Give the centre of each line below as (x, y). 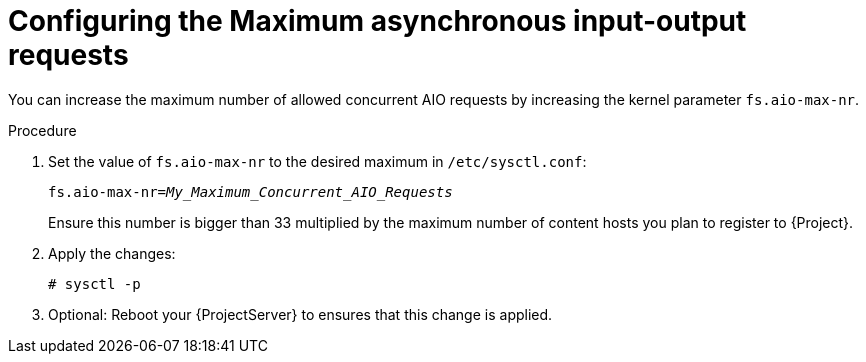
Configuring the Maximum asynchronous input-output (377, 21)
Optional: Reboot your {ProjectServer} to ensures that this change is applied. (300, 314)
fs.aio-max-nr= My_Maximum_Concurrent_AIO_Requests (250, 191)
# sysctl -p (94, 283)
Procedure (42, 130)
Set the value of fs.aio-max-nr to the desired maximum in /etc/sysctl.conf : (317, 161)
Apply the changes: (112, 253)
